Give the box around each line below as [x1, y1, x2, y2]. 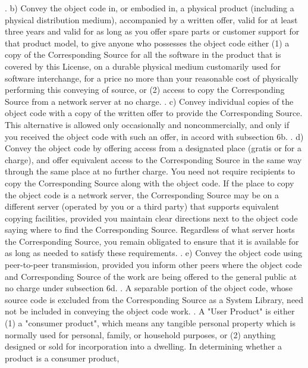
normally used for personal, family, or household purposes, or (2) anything [5, 328, 276, 341]
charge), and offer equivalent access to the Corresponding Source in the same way [5, 153, 302, 166]
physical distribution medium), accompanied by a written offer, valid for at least [5, 13, 298, 26]
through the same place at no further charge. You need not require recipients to [5, 165, 296, 177]
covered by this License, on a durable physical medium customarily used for [5, 60, 281, 72]
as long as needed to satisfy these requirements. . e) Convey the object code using [5, 247, 303, 259]
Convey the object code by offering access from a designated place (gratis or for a [5, 142, 301, 154]
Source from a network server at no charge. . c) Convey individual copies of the [5, 95, 294, 107]
